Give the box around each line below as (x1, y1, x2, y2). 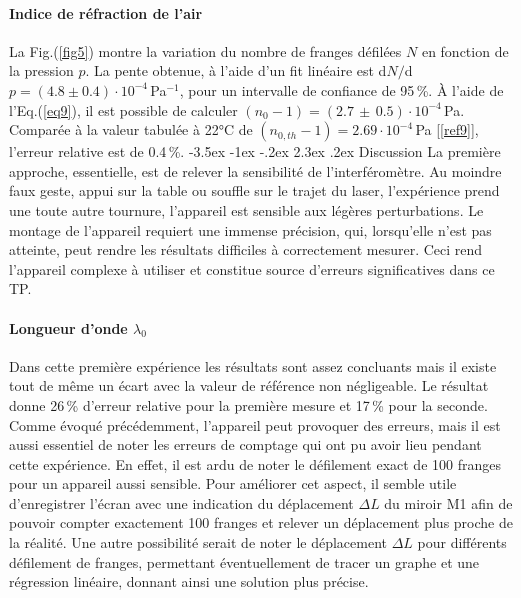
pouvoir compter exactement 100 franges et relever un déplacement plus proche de (9, 512, 513, 533)
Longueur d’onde (9, 317, 128, 338)
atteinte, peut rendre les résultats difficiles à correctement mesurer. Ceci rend (9, 239, 483, 260)
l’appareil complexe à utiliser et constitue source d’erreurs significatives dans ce (9, 258, 495, 279)
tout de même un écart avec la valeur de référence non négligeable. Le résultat (9, 375, 489, 396)
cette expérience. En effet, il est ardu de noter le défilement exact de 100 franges (9, 453, 501, 474)
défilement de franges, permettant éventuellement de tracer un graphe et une (9, 551, 480, 572)
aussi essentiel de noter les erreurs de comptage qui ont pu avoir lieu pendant (9, 434, 482, 455)
